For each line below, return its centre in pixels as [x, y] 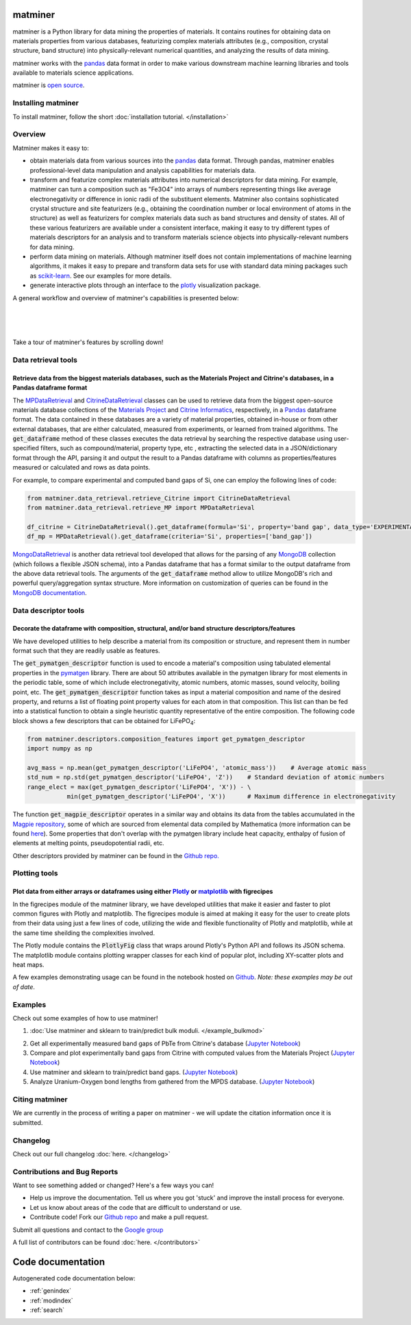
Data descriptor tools [49, 610]
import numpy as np [60, 749]
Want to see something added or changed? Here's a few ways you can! [113, 1185]
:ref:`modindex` [51, 1300]
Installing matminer [46, 103]
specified [26, 448]
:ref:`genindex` [51, 1291]
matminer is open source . [49, 85]
